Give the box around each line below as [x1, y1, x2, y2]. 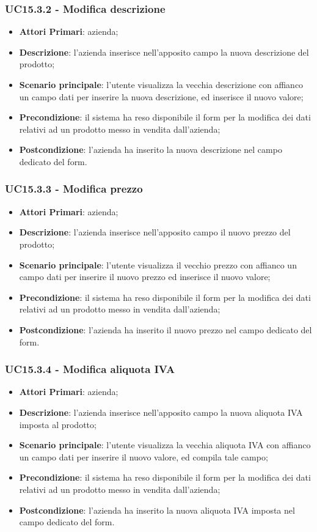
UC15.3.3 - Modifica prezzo [5, 181, 143, 196]
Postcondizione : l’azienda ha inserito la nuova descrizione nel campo [19, 143, 282, 156]
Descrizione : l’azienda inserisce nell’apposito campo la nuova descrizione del [19, 45, 309, 58]
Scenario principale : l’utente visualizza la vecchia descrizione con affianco [19, 78, 304, 91]
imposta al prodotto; [19, 418, 97, 430]
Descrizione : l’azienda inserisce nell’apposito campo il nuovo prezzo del [19, 226, 291, 238]
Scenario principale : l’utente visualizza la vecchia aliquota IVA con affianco [19, 438, 311, 451]
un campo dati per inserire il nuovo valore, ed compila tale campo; [19, 450, 268, 463]
